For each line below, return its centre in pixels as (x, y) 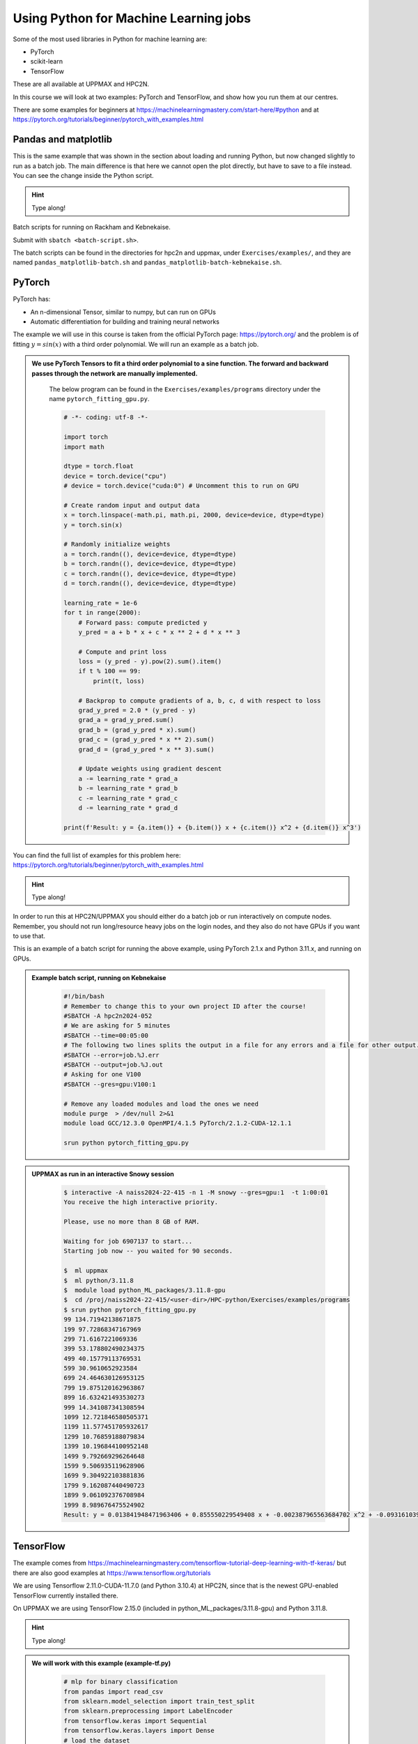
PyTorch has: (32, 299)
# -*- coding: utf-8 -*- (106, 418)
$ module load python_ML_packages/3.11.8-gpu (145, 1290)
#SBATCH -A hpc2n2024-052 (108, 1016)
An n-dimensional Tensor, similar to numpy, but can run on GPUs (123, 312)
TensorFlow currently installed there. (65, 1595)
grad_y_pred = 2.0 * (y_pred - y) (137, 711)
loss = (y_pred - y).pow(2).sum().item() (150, 662)
